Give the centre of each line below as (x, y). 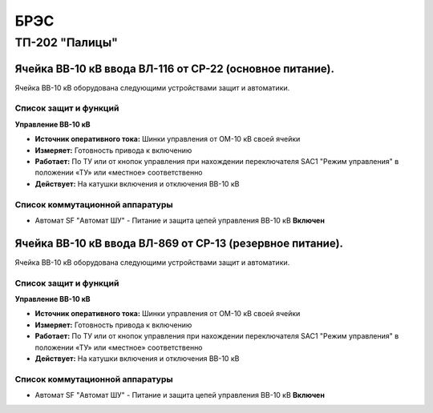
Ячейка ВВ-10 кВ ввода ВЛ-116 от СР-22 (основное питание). (175, 68)
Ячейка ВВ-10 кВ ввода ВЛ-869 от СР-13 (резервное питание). (179, 243)
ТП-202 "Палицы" (66, 42)
